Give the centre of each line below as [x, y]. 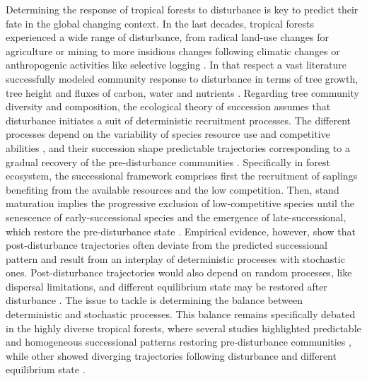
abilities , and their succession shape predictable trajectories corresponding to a [178, 147]
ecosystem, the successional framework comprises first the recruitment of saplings [182, 176]
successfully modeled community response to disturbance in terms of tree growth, [182, 78]
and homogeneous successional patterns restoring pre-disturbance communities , [179, 342]
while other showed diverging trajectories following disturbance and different [171, 355]
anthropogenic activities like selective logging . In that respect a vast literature [176, 65]
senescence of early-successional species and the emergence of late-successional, [176, 217]
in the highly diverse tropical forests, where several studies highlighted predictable [183, 328]
